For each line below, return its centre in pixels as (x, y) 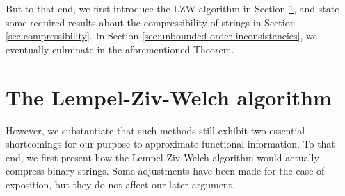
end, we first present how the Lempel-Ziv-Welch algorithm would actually (162, 157)
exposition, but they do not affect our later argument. (120, 184)
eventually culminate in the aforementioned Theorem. (120, 49)
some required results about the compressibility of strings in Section (151, 22)
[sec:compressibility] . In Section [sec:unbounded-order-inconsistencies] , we (161, 36)
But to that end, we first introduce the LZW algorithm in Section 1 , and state (172, 8)
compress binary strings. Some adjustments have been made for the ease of (165, 171)
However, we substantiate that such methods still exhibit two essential (155, 130)
